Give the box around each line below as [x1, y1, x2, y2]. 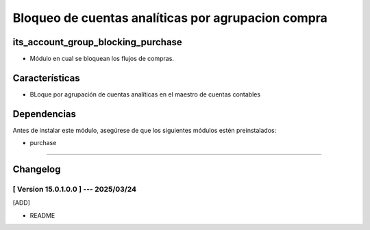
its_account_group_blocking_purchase [12, 36, 183, 48]
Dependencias [12, 108, 77, 120]
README [29, 211, 56, 219]
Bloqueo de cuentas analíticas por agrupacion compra [12, 10, 328, 25]
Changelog [12, 164, 61, 175]
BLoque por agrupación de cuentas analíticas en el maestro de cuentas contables [29, 90, 260, 99]
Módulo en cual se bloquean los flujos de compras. [29, 55, 175, 63]
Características [12, 72, 80, 84]
